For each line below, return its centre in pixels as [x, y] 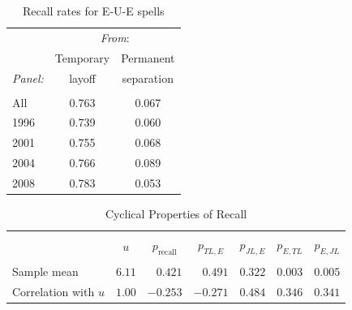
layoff [82, 77]
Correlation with [54, 292]
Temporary [82, 57]
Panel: [28, 77]
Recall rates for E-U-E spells [93, 11]
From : [115, 37]
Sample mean [45, 271]
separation [148, 77]
